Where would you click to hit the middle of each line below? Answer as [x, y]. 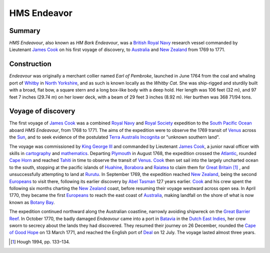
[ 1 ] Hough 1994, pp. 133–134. [40, 241]
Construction [30, 64]
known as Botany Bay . [32, 202]
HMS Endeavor [41, 13]
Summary [25, 31]
